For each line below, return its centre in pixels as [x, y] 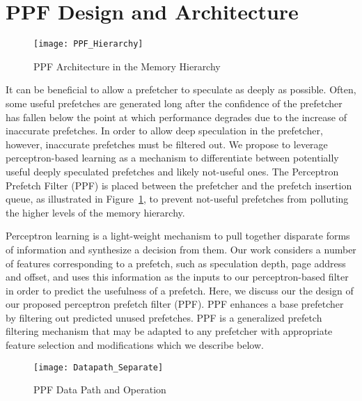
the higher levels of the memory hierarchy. [95, 212]
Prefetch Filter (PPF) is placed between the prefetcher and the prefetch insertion [179, 185]
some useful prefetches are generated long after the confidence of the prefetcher [174, 103]
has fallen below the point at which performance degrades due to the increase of [176, 117]
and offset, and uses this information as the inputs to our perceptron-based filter [177, 277]
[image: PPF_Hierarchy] [88, 44]
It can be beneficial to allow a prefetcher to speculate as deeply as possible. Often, [181, 89]
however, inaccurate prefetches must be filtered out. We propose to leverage [167, 144]
